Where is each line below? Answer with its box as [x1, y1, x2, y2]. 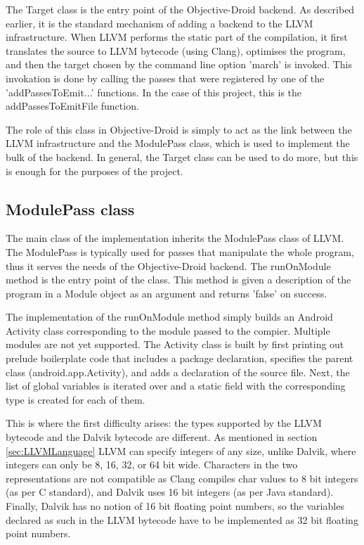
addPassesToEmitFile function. [6, 98, 139, 113]
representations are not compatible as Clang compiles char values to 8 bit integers [6, 470, 358, 485]
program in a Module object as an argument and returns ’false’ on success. [6, 286, 327, 300]
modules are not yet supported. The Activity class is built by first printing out [6, 337, 344, 352]
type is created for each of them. [6, 392, 145, 406]
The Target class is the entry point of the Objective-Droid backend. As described [6, 2, 355, 16]
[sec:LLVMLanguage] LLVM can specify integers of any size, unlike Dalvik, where [6, 443, 356, 458]
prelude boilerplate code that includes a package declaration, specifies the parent [6, 351, 353, 366]
